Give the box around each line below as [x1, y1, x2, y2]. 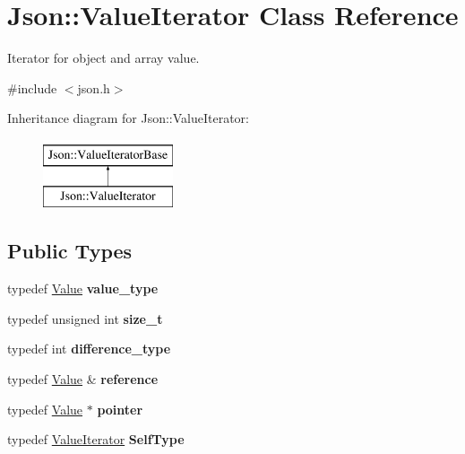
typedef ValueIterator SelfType [7, 430, 185, 449]
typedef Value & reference [7, 370, 159, 389]
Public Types [7, 237, 133, 265]
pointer [97, 399, 143, 418]
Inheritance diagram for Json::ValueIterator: [7, 109, 250, 127]
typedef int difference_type [7, 339, 171, 358]
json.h [77, 78, 110, 97]
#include [7, 78, 57, 97]
